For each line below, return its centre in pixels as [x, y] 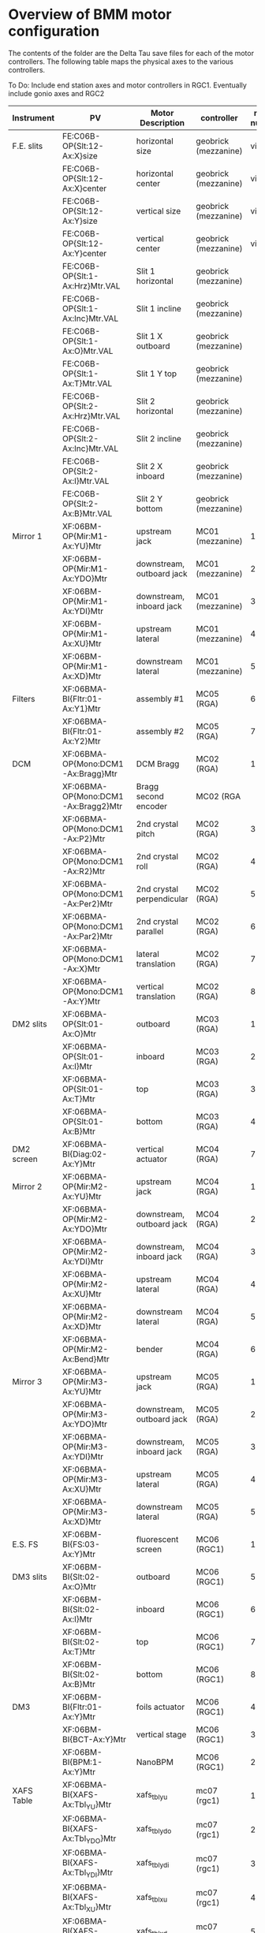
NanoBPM [155, 1762]
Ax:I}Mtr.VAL [86, 481]
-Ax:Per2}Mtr [87, 903]
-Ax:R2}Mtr [84, 871]
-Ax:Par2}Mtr [87, 936]
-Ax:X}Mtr [81, 969]
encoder [152, 806]
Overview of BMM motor [90, 15]
